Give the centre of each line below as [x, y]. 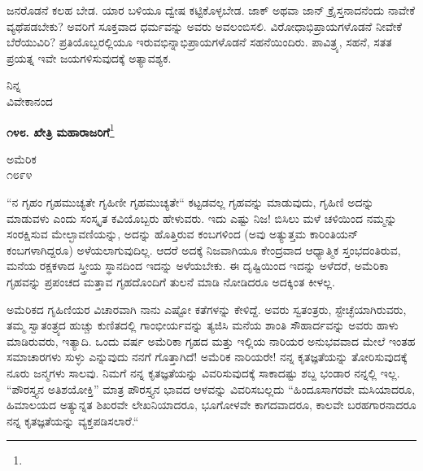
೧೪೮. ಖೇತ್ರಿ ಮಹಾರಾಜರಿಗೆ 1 [61, 130]
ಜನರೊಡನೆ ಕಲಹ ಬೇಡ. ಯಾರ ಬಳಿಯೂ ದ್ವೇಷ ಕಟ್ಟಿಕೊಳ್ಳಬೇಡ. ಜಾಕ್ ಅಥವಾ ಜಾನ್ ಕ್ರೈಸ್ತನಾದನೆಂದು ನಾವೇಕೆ [211, 10]
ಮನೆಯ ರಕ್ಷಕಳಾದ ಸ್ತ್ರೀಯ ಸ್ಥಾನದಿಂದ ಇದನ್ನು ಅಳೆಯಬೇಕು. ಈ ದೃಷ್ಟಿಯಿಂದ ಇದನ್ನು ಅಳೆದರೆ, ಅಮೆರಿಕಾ [198, 266]
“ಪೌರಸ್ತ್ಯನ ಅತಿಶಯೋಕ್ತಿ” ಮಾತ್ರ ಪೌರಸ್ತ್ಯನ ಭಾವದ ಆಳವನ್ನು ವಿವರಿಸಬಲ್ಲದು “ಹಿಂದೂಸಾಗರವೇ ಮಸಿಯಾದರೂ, [211, 388]
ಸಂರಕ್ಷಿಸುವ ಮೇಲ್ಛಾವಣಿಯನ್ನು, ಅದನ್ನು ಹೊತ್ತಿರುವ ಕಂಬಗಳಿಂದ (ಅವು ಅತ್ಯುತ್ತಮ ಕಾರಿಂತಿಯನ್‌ [183, 234]
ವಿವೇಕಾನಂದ [30, 100]
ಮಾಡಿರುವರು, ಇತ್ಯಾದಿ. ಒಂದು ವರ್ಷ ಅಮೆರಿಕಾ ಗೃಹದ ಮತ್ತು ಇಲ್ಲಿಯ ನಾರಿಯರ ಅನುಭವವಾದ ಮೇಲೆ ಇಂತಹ [211, 340]
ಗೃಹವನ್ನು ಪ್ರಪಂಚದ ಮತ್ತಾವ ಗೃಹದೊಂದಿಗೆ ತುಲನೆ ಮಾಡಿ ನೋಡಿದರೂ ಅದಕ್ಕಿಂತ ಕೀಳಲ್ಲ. [171, 281]
